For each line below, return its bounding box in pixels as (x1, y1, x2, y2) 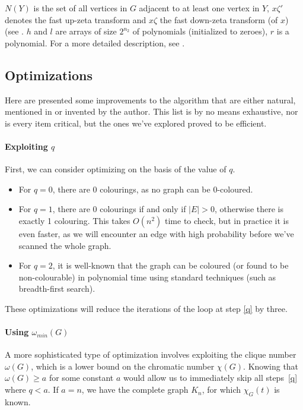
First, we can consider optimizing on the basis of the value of (5, 163, 227, 175)
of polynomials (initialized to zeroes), (132, 25, 268, 37)
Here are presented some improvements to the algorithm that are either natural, (5, 93, 296, 106)
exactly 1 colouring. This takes (18, 214, 130, 226)
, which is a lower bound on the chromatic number (31, 359, 215, 372)
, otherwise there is (214, 203, 283, 215)
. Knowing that (243, 359, 299, 372)
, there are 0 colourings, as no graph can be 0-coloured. (52, 182, 253, 195)
